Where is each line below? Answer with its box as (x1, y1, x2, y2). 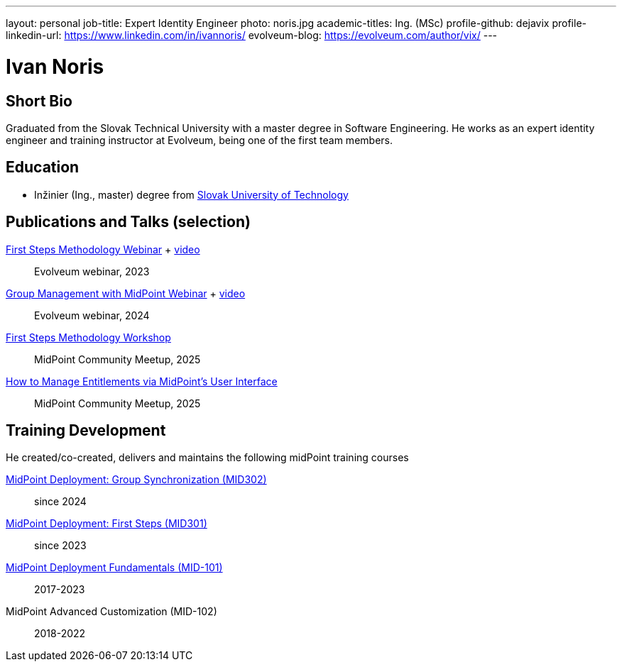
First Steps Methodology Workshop (6, 331, 171, 343)
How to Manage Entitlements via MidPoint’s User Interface (6, 375, 278, 387)
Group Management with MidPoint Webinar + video (6, 287, 246, 299)
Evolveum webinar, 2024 (34, 309, 150, 321)
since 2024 (34, 495, 87, 508)
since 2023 (34, 539, 87, 552)
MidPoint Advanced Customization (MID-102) (6, 605, 217, 618)
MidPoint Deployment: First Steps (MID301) (6, 517, 207, 530)
